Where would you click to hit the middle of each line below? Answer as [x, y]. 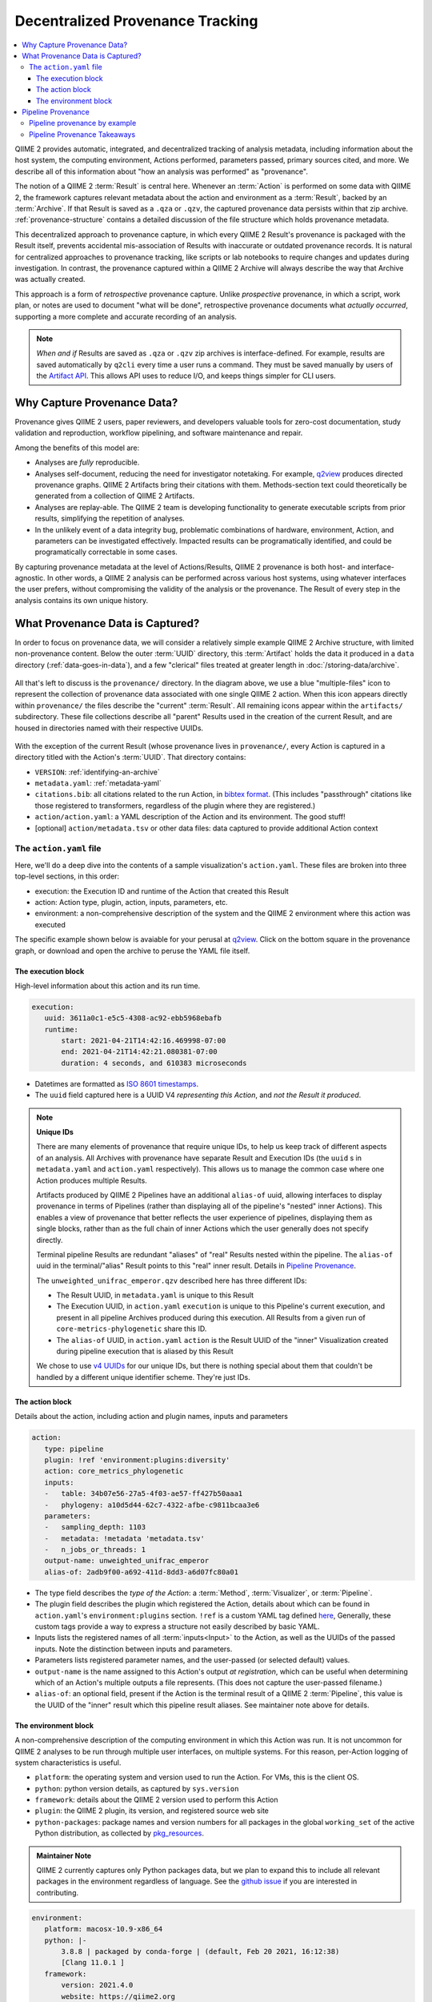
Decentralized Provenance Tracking [136, 21]
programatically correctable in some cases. [106, 552]
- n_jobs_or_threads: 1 [95, 1550]
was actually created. [50, 279]
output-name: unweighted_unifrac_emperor [127, 1561]
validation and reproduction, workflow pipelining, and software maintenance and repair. [159, 433]
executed [50, 924]
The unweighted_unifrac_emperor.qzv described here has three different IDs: [172, 1280]
